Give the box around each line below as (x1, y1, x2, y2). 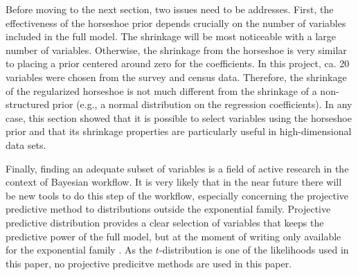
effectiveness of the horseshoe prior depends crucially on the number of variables (6, 15, 346, 30)
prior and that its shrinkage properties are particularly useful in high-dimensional (6, 124, 352, 139)
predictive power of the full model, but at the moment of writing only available (6, 229, 341, 243)
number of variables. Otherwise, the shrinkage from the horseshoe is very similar (6, 42, 347, 57)
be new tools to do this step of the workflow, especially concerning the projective (6, 188, 349, 202)
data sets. (6, 137, 46, 152)
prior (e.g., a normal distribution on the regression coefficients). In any (52, 97, 352, 112)
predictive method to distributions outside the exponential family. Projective (6, 202, 331, 216)
